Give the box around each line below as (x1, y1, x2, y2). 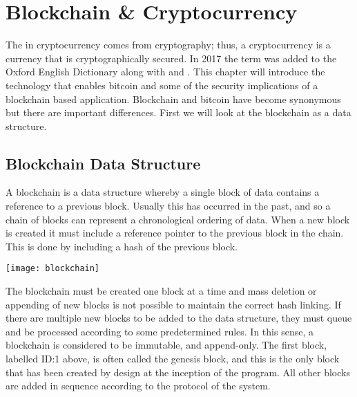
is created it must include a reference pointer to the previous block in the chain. (6, 225, 344, 240)
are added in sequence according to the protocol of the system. (6, 378, 271, 393)
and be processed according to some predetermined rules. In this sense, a (6, 324, 313, 338)
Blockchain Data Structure (6, 152, 201, 174)
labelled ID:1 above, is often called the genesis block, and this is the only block (6, 351, 340, 366)
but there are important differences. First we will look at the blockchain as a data (6, 105, 351, 120)
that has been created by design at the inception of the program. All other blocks (6, 364, 350, 379)
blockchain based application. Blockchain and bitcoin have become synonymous (6, 91, 341, 106)
